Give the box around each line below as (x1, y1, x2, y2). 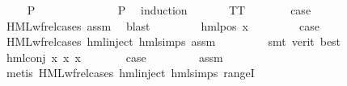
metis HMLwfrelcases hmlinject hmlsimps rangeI (6, 64, 255, 81)
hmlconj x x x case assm (6, 48, 223, 65)
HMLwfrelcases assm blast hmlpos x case (6, 17, 319, 34)
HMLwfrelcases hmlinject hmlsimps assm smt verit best (6, 33, 341, 50)
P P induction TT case (27, 2, 311, 18)
